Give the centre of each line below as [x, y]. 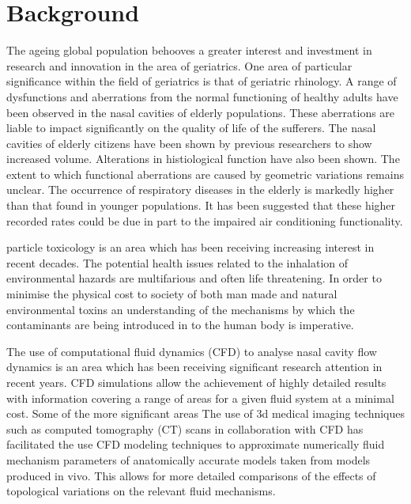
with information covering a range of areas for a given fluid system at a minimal [200, 398]
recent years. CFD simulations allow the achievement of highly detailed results [196, 382]
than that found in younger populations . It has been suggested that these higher [201, 205]
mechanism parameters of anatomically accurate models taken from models [189, 459]
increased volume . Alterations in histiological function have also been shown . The [203, 159]
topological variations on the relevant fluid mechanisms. [141, 491]
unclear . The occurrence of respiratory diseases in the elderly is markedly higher [200, 189]
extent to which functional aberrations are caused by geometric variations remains [205, 174]
